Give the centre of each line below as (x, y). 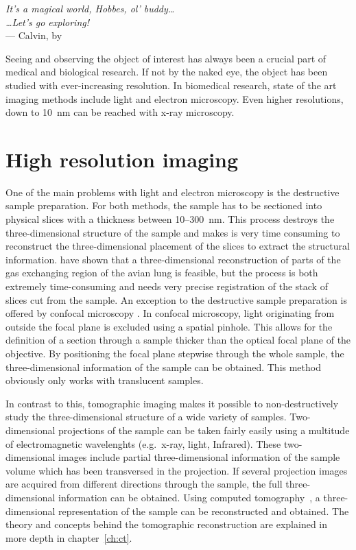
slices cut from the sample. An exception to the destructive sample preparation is (176, 299)
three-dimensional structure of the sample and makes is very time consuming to (173, 232)
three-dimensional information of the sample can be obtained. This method (163, 367)
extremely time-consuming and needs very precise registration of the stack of (167, 286)
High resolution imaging (122, 159)
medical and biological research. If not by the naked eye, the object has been (167, 72)
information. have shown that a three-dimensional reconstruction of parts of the (173, 259)
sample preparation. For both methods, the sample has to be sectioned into (164, 205)
